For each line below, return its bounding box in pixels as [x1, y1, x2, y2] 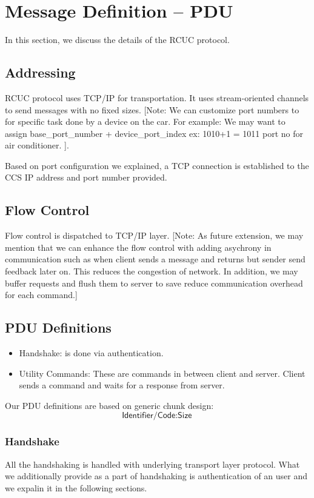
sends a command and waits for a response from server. [19, 379, 225, 391]
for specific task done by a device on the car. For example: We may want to [5, 115, 286, 128]
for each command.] [5, 288, 78, 301]
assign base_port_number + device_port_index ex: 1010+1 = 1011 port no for [5, 127, 304, 139]
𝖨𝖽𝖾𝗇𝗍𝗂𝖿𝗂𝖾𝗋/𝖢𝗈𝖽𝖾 [122, 411, 176, 420]
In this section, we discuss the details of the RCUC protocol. [5, 33, 230, 46]
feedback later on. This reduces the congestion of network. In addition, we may [5, 265, 298, 277]
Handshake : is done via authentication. [19, 347, 164, 359]
